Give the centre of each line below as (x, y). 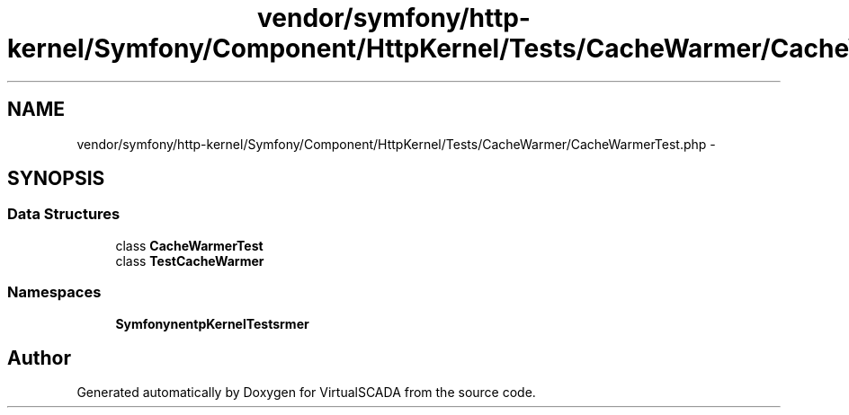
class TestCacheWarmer (190, 260)
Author (39, 358)
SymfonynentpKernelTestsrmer (212, 323)
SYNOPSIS (56, 179)
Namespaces (54, 292)
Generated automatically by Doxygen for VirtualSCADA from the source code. (306, 393)
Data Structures (64, 214)
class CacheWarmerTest (189, 245)
